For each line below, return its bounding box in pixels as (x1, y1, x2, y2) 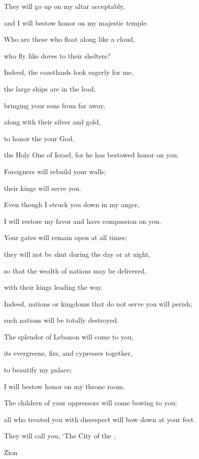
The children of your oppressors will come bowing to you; (4, 398, 177, 408)
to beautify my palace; (4, 365, 72, 375)
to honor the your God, (4, 133, 74, 143)
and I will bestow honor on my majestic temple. (4, 17, 149, 28)
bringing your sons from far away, (4, 100, 105, 110)
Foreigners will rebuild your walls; (4, 166, 106, 176)
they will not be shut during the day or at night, (4, 248, 151, 259)
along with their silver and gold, (4, 117, 101, 127)
